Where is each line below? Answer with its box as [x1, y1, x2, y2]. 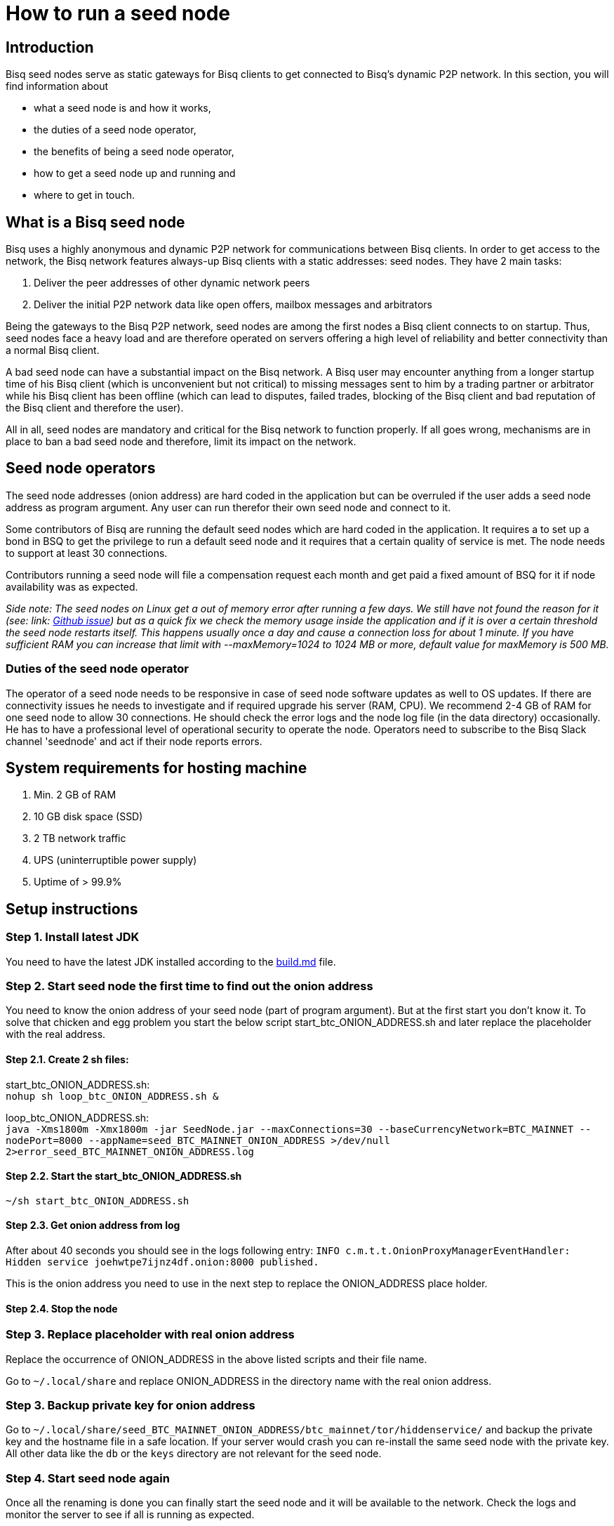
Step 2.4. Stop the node [6, 1302, 118, 1315]
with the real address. [6, 1028, 106, 1041]
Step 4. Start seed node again [6, 1471, 170, 1485]
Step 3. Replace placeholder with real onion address [6, 1327, 295, 1342]
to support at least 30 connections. [6, 546, 168, 559]
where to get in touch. [34, 189, 135, 202]
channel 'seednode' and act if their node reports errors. [6, 735, 262, 747]
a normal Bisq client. [6, 344, 100, 357]
